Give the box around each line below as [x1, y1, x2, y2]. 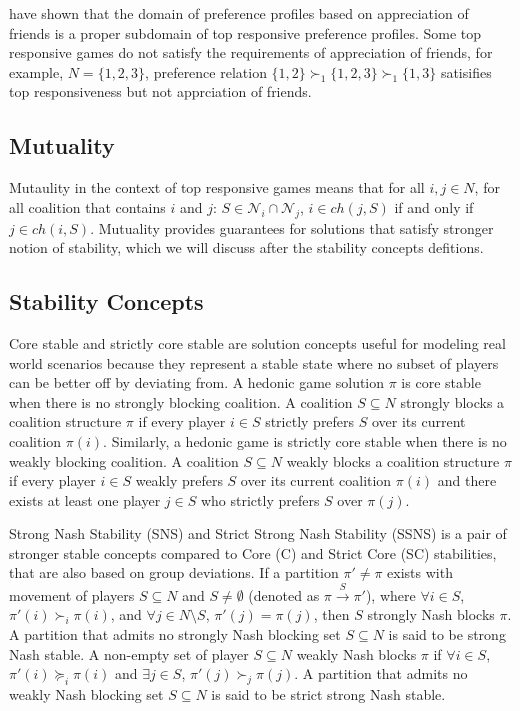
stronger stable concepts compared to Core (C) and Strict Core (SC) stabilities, [9, 542, 497, 563]
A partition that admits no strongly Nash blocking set [9, 624, 341, 645]
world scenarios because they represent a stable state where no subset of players [9, 352, 499, 373]
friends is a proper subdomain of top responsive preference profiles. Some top [9, 22, 482, 43]
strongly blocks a [400, 391, 505, 412]
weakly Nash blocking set [9, 684, 164, 705]
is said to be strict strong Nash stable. [211, 684, 446, 705]
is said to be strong [388, 624, 506, 645]
